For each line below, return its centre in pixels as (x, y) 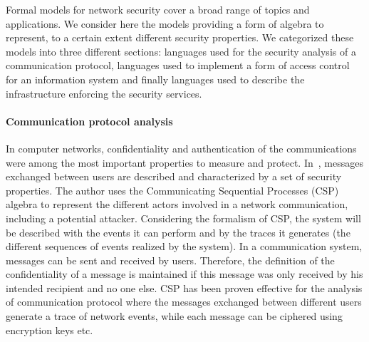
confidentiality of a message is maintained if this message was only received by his (184, 274)
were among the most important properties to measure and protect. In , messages (184, 162)
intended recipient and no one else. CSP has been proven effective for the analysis (184, 287)
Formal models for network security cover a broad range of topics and (158, 9)
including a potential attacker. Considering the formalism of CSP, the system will (183, 218)
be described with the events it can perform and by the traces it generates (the (178, 232)
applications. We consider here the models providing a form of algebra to (165, 23)
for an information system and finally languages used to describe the (155, 79)
